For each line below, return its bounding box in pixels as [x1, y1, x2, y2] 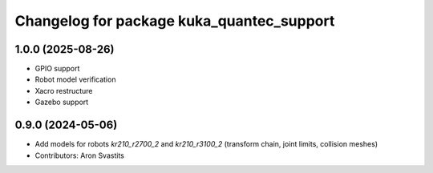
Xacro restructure [34, 86, 93, 95]
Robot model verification [34, 74, 116, 84]
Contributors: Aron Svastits [34, 151, 124, 160]
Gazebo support [34, 97, 89, 107]
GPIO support [34, 64, 80, 74]
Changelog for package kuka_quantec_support [14, 12, 335, 30]
